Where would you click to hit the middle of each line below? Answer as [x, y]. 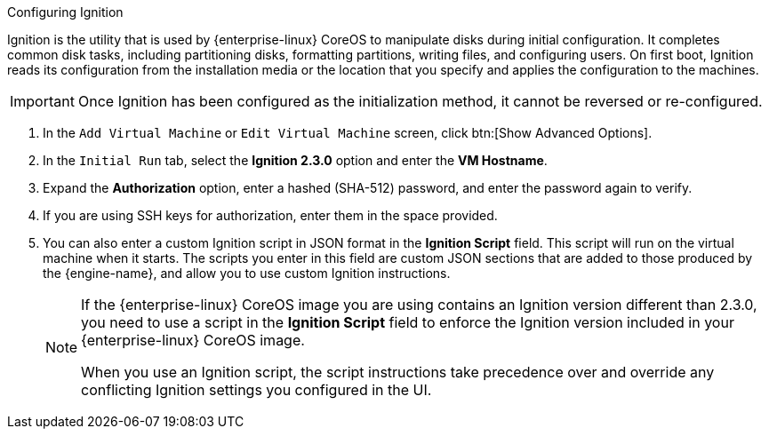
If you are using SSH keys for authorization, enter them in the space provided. [270, 215]
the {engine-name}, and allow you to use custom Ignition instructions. [247, 273]
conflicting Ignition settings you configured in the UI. [256, 390]
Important [42, 101]
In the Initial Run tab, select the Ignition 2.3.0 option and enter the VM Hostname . [295, 160]
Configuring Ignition [65, 12]
